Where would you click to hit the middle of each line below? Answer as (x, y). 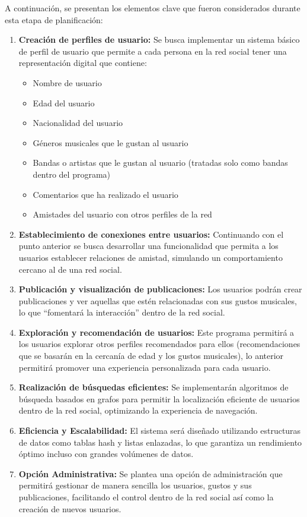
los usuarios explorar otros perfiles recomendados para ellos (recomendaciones (159, 344)
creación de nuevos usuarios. (70, 508)
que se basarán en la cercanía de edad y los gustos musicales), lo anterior (151, 356)
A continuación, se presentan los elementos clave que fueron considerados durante (153, 8)
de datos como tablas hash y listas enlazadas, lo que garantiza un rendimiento (160, 442)
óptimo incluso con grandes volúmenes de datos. (106, 454)
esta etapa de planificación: (54, 19)
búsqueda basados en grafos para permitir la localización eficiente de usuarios (159, 398)
